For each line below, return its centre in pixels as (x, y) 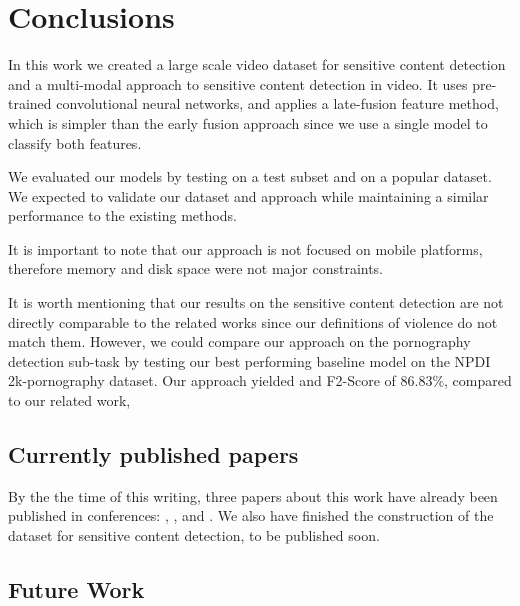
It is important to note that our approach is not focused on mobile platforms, (245, 248)
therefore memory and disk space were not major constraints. (196, 268)
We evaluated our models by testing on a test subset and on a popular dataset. (250, 176)
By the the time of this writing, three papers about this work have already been (253, 495)
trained (30, 103)
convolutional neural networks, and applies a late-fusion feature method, (277, 103)
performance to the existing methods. (122, 215)
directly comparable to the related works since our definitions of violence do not (253, 321)
